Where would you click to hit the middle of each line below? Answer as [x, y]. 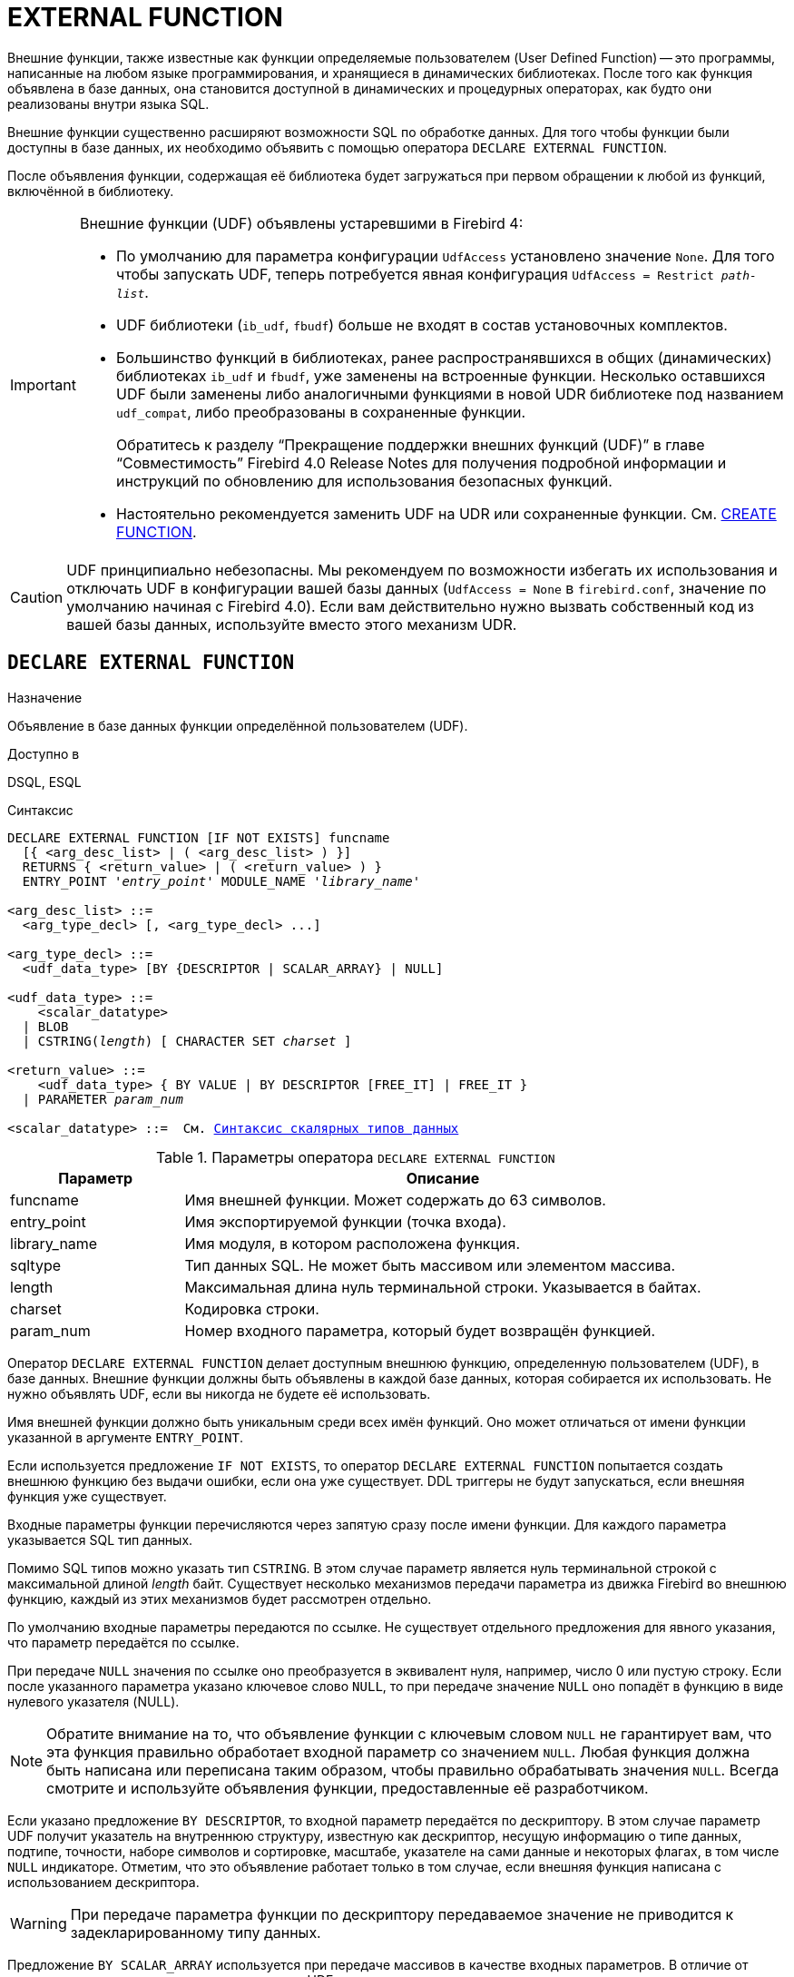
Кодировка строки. [252, 1308]
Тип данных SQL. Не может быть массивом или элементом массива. [430, 1265]
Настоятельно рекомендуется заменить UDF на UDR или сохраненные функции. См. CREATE [446, 513]
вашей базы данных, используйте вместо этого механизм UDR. [292, 624]
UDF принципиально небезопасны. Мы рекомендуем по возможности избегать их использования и [422, 570]
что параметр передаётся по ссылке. [123, 1642]
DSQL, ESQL [44, 782]
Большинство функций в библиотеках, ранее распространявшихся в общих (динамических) [444, 357]
